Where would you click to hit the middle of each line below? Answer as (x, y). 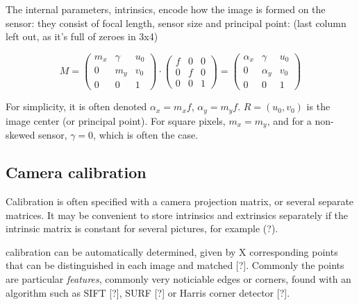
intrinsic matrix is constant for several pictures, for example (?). (142, 228)
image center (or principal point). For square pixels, (116, 120)
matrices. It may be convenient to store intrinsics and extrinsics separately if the (177, 215)
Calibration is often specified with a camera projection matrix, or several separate (180, 201)
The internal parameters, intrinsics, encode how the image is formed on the (166, 9)
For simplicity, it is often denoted (76, 106)
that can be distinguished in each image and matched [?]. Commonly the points (175, 265)
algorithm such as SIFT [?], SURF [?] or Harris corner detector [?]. (148, 292)
